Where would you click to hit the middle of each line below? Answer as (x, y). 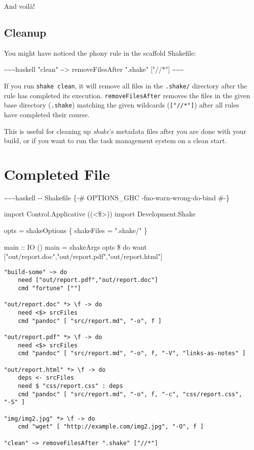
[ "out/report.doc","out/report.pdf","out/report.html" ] (83, 256)
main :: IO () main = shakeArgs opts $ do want (75, 246)
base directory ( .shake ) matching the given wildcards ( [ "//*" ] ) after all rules (122, 105)
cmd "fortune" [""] (49, 289)
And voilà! (20, 6)
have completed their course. (47, 114)
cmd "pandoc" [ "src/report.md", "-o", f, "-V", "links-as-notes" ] (132, 354)
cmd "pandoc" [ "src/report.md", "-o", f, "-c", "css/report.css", (130, 394)
